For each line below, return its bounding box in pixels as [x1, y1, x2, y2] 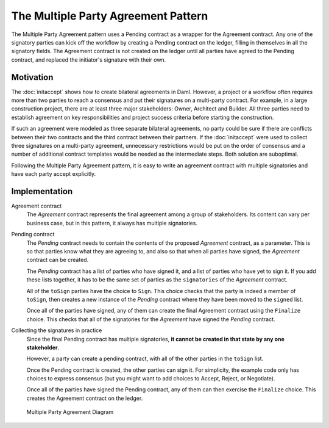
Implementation [11, 186, 73, 197]
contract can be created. [26, 256, 89, 264]
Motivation [11, 72, 54, 82]
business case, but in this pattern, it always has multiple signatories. [26, 219, 198, 227]
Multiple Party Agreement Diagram [26, 408, 114, 416]
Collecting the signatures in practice [11, 327, 102, 334]
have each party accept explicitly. [11, 170, 96, 178]
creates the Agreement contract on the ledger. [26, 394, 143, 402]
